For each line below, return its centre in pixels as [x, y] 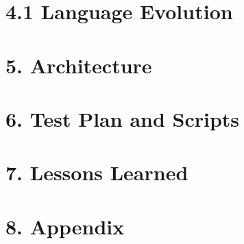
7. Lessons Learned [97, 172]
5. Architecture [79, 65]
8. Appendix [65, 226]
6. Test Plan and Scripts [123, 118]
